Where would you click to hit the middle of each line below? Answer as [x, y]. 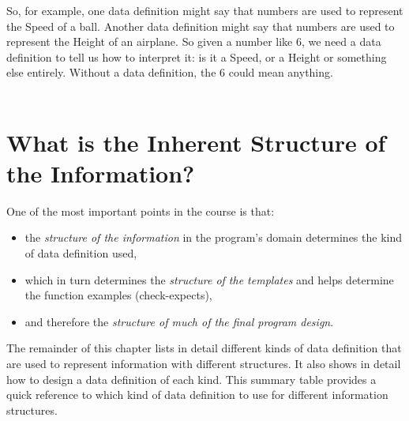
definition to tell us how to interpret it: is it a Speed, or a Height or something [197, 56]
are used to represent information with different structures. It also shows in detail [204, 364]
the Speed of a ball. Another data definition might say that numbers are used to [201, 26]
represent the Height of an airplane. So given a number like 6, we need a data [194, 41]
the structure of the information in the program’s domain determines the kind [214, 237]
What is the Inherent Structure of [196, 142]
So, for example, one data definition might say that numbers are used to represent [205, 10]
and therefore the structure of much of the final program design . [179, 321]
